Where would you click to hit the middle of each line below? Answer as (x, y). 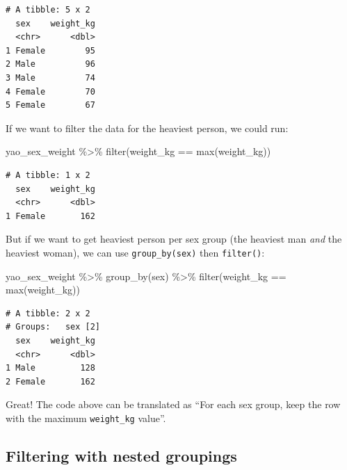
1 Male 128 (50, 368)
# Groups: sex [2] (53, 327)
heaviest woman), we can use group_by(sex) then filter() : (135, 252)
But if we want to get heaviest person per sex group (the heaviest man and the (174, 239)
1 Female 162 (50, 216)
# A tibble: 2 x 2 (48, 313)
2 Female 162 (50, 381)
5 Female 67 (50, 105)
